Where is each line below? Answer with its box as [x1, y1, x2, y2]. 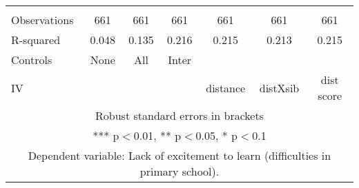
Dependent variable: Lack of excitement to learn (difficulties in [28, 147, 331, 163]
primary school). [139, 163, 220, 179]
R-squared [11, 32, 61, 48]
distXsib [259, 79, 300, 96]
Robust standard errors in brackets [95, 107, 264, 123]
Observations [11, 12, 74, 28]
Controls [11, 52, 52, 67]
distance [206, 79, 246, 96]
